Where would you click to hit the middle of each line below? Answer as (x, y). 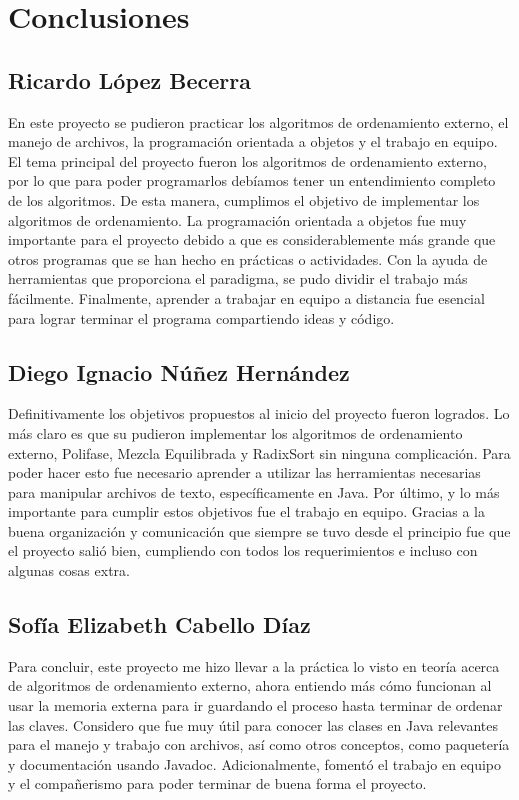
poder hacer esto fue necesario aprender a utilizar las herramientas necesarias (244, 472)
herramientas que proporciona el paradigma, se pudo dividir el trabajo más (238, 278)
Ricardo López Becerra (130, 79)
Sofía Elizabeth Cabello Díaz (159, 624)
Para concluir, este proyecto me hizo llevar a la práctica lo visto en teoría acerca (254, 665)
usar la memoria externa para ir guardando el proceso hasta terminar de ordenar (255, 705)
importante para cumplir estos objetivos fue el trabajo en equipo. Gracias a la (247, 511)
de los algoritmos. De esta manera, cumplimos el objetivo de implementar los (244, 199)
